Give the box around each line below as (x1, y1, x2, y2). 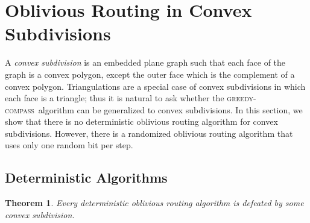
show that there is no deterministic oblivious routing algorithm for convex (5, 115, 278, 128)
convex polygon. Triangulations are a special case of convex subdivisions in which (5, 80, 306, 92)
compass (5, 103, 34, 116)
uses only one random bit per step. (5, 139, 133, 151)
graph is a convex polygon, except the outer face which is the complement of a (5, 68, 295, 80)
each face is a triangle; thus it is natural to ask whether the (5, 92, 224, 104)
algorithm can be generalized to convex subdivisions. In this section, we (38, 103, 303, 116)
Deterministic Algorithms (5, 168, 168, 187)
